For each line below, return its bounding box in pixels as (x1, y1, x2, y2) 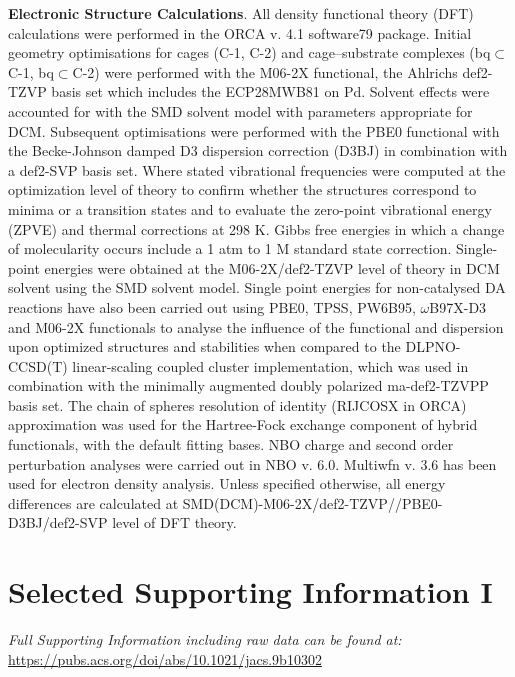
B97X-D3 (429, 296, 487, 317)
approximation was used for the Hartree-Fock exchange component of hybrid (8, 414, 478, 435)
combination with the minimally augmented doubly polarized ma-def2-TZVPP (8, 375, 489, 396)
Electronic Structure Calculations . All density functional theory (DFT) (8, 3, 474, 23)
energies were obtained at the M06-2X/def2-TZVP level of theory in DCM (44, 257, 500, 278)
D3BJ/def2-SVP (8, 512, 108, 533)
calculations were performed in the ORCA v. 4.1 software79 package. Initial (8, 22, 472, 43)
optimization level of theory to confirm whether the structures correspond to (8, 179, 477, 200)
